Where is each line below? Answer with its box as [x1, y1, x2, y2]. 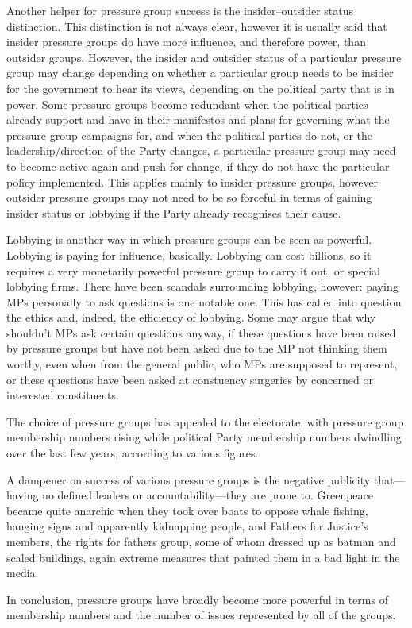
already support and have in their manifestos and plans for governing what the [6, 111, 390, 128]
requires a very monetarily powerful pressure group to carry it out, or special [6, 262, 380, 279]
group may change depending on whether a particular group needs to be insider [6, 64, 394, 81]
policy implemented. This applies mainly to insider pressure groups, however [6, 173, 379, 190]
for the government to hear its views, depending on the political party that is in [6, 79, 395, 96]
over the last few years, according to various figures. [6, 445, 259, 461]
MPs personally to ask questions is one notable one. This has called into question [6, 293, 402, 310]
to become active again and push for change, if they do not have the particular [6, 157, 390, 174]
